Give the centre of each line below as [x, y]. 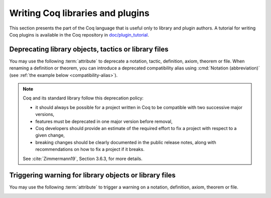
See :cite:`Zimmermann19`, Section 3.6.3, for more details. [83, 158]
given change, [50, 135]
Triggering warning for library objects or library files [92, 175]
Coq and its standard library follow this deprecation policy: [83, 98]
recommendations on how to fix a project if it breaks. [90, 149]
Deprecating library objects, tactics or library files [89, 49]
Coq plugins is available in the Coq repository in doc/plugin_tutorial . [79, 34]
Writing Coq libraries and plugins [80, 13]
